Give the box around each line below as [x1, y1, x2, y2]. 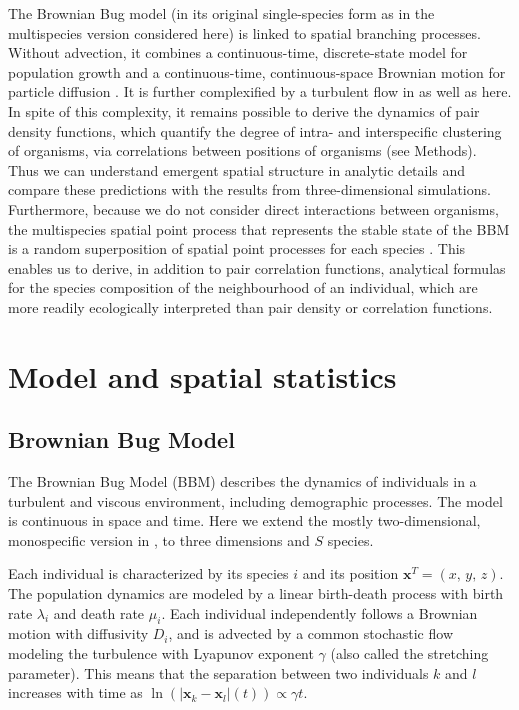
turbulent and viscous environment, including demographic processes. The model [8, 490, 503, 511]
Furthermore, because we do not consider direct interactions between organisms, [8, 198, 499, 219]
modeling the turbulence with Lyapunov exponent [8, 643, 314, 664]
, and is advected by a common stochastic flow [168, 623, 453, 644]
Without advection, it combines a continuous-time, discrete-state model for [8, 42, 468, 63]
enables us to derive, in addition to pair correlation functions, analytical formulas [8, 257, 506, 278]
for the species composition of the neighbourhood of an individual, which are [8, 277, 478, 298]
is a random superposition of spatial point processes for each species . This [8, 238, 466, 259]
